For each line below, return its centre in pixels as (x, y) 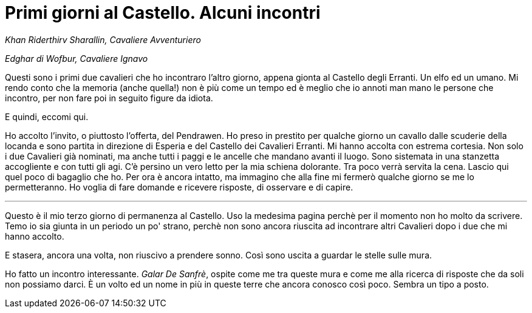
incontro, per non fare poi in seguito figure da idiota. (109, 98)
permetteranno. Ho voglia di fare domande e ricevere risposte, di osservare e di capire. (179, 187)
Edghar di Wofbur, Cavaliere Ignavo (77, 58)
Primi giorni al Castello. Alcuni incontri (163, 13)
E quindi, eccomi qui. (47, 116)
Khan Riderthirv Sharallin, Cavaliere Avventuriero (103, 39)
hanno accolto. (35, 236)
